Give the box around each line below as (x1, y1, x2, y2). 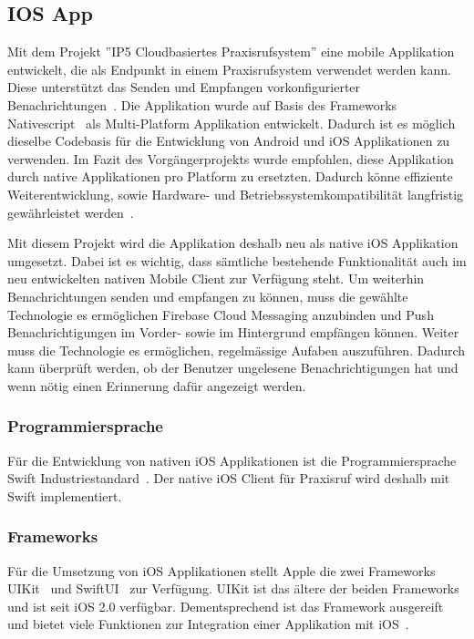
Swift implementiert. (7, 486, 122, 505)
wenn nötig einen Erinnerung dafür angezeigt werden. (7, 376, 306, 395)
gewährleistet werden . (7, 202, 134, 222)
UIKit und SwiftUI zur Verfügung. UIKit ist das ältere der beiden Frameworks (7, 579, 459, 598)
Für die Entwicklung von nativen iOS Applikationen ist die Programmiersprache (7, 450, 457, 469)
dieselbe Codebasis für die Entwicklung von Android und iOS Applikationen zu (7, 131, 450, 150)
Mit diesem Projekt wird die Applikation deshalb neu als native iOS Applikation (7, 233, 459, 253)
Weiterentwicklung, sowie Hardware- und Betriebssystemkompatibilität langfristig (7, 184, 464, 203)
